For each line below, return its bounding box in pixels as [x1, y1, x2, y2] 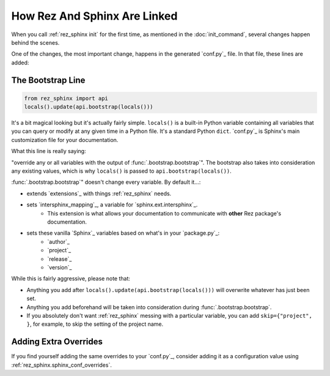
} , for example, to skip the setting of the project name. [26, 320, 164, 328]
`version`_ [47, 263, 72, 271]
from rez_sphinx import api [24, 95, 108, 102]
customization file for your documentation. [11, 136, 119, 143]
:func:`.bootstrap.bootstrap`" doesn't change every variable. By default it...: [11, 178, 201, 186]
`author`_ [47, 238, 70, 245]
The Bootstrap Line [11, 75, 86, 85]
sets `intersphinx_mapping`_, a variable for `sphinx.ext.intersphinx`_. [26, 201, 198, 208]
